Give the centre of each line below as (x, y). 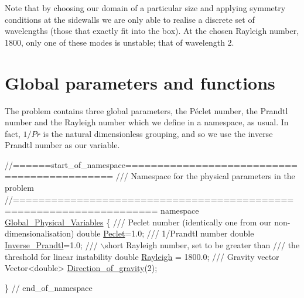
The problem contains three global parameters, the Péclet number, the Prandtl (146, 110)
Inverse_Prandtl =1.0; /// (51, 245)
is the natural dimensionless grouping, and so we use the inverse (158, 133)
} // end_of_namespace (49, 287)
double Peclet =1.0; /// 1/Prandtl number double (165, 233)
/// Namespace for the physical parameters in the (205, 176)
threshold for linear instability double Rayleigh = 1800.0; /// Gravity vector (142, 256)
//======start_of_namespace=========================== (151, 164)
